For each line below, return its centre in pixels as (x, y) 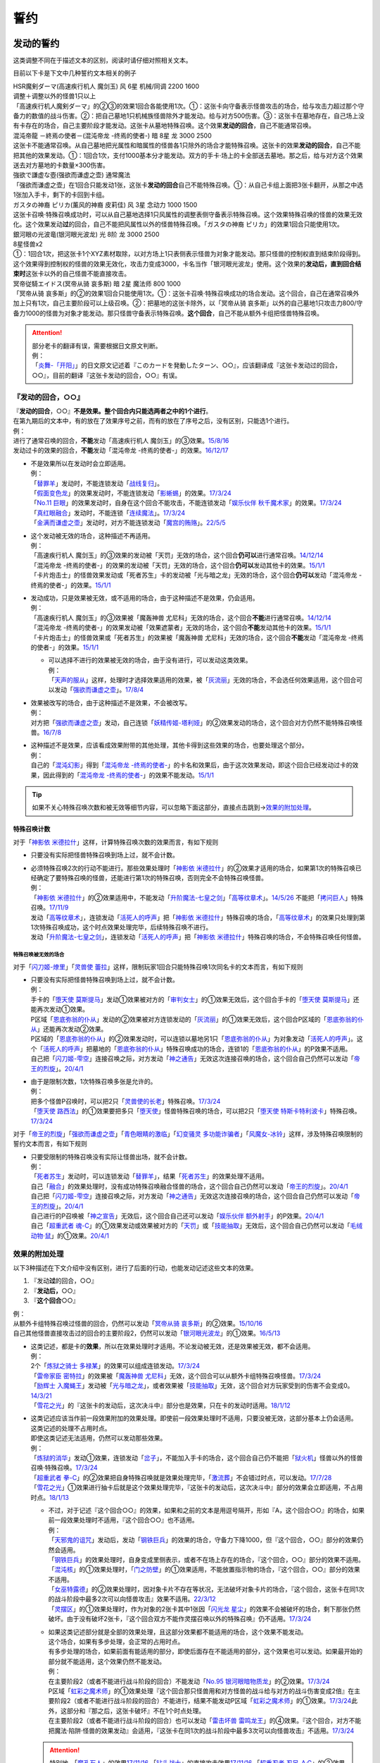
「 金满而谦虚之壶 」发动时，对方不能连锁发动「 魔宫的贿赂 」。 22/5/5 (128, 523)
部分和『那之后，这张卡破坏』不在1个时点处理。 (136, 1711)
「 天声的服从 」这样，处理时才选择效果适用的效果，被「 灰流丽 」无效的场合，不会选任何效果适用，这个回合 (202, 680)
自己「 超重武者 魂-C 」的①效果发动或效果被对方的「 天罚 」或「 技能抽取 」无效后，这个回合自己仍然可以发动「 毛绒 (197, 1226)
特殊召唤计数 (32, 829)
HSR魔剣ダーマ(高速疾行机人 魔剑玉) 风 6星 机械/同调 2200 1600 (106, 86)
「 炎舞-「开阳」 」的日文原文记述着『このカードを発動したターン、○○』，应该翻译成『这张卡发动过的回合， (186, 365)
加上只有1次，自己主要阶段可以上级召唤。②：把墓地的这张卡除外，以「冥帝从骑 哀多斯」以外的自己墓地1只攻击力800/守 (188, 303)
